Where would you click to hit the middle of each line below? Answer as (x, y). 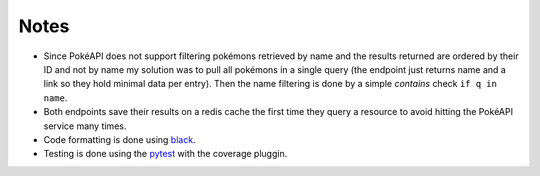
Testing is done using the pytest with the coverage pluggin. (165, 154)
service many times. (85, 126)
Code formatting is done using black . (119, 139)
